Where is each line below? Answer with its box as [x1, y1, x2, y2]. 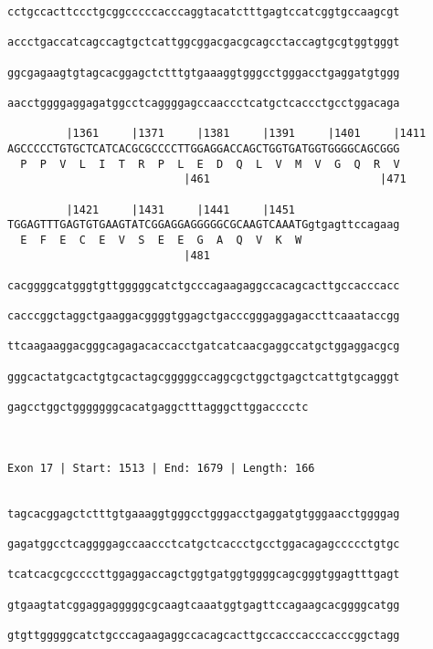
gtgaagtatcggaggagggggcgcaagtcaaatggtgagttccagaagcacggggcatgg [7, 598, 400, 612]
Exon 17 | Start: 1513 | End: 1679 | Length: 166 [7, 461, 315, 475]
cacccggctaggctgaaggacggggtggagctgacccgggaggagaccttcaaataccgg [7, 309, 400, 323]
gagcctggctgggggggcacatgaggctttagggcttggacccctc [7, 401, 309, 414]
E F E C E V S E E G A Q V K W [20, 233, 302, 246]
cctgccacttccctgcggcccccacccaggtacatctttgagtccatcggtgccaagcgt [7, 5, 400, 18]
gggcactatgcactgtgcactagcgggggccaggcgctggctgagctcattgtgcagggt [7, 370, 400, 383]
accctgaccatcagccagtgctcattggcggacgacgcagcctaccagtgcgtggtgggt [7, 36, 400, 49]
